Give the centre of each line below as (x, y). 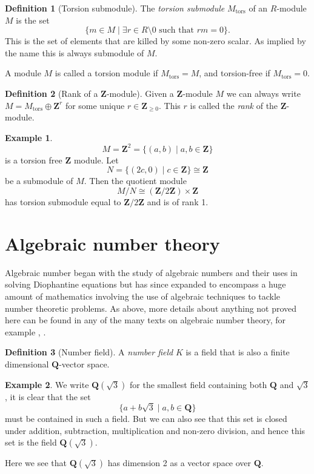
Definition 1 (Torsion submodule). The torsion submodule (115, 8)
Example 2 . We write (47, 384)
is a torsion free (34, 160)
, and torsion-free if (235, 73)
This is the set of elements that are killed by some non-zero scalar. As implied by (155, 41)
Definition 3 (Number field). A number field (89, 352)
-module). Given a (140, 93)
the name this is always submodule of (75, 52)
